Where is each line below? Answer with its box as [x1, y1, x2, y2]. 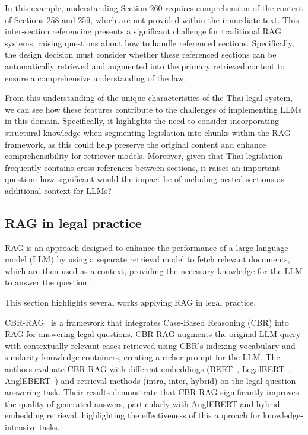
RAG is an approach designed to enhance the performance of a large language [5, 241, 288, 253]
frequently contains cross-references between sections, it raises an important [5, 161, 280, 173]
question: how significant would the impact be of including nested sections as [5, 173, 285, 185]
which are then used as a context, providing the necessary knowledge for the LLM [5, 264, 303, 277]
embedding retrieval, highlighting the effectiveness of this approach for [5, 409, 261, 421]
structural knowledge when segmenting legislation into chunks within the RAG [5, 126, 291, 138]
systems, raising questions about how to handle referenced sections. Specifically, [5, 36, 294, 49]
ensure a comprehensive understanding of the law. [5, 71, 186, 84]
